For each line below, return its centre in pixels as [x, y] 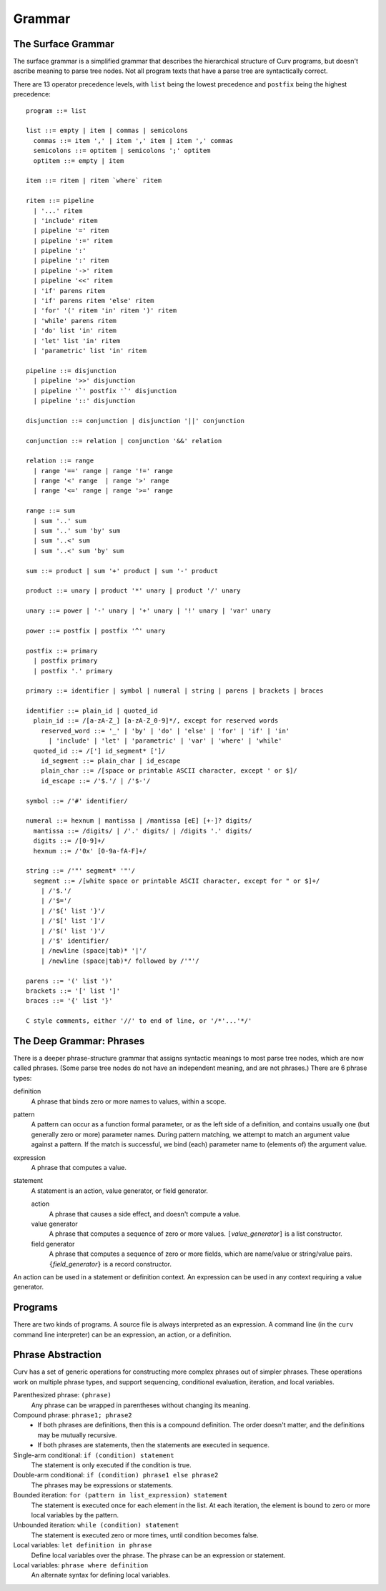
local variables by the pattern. [75, 1515]
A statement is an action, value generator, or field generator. [120, 1191]
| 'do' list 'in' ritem [75, 331]
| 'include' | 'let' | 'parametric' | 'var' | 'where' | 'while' [165, 741]
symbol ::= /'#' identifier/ [77, 801]
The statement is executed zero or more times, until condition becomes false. [145, 1535]
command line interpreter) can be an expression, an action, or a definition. [122, 1334]
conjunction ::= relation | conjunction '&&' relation [124, 441]
